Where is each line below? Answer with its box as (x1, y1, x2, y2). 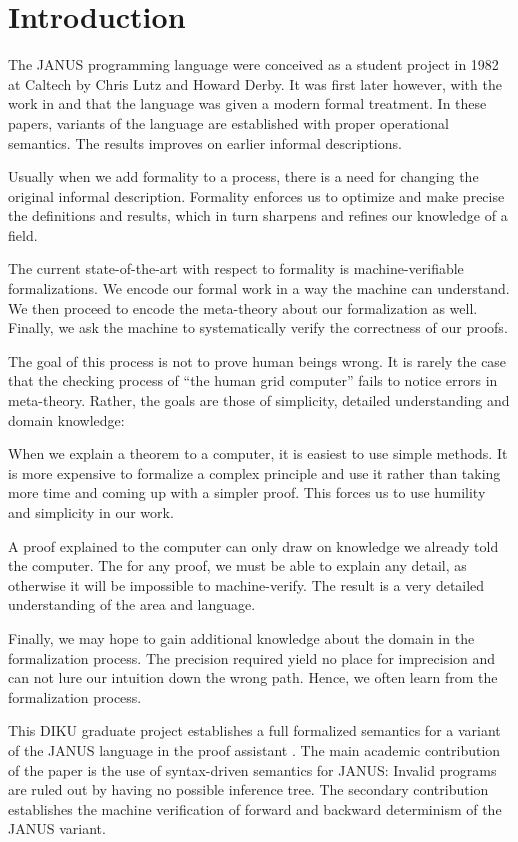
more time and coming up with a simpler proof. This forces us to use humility (8, 482, 486, 503)
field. (8, 224, 38, 245)
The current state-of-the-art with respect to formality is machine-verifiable (8, 258, 464, 279)
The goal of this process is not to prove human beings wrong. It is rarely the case (8, 350, 507, 371)
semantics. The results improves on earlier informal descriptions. (8, 132, 402, 153)
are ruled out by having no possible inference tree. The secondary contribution (8, 779, 489, 800)
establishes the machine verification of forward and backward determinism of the (8, 798, 502, 819)
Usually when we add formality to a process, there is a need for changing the (8, 166, 479, 187)
